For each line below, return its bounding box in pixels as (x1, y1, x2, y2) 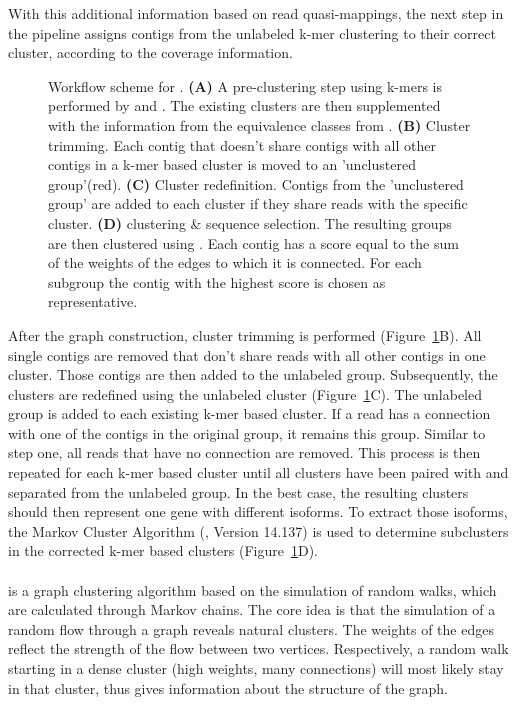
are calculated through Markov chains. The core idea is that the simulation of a (8, 599, 496, 620)
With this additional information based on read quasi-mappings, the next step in (8, 3, 504, 23)
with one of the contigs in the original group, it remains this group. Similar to (8, 422, 486, 443)
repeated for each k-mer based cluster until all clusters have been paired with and (8, 462, 509, 483)
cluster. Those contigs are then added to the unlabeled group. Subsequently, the (8, 364, 498, 385)
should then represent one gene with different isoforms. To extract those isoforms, (8, 501, 508, 522)
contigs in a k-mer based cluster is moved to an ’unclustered (48, 154, 416, 175)
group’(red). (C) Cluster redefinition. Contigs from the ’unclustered (48, 173, 464, 194)
